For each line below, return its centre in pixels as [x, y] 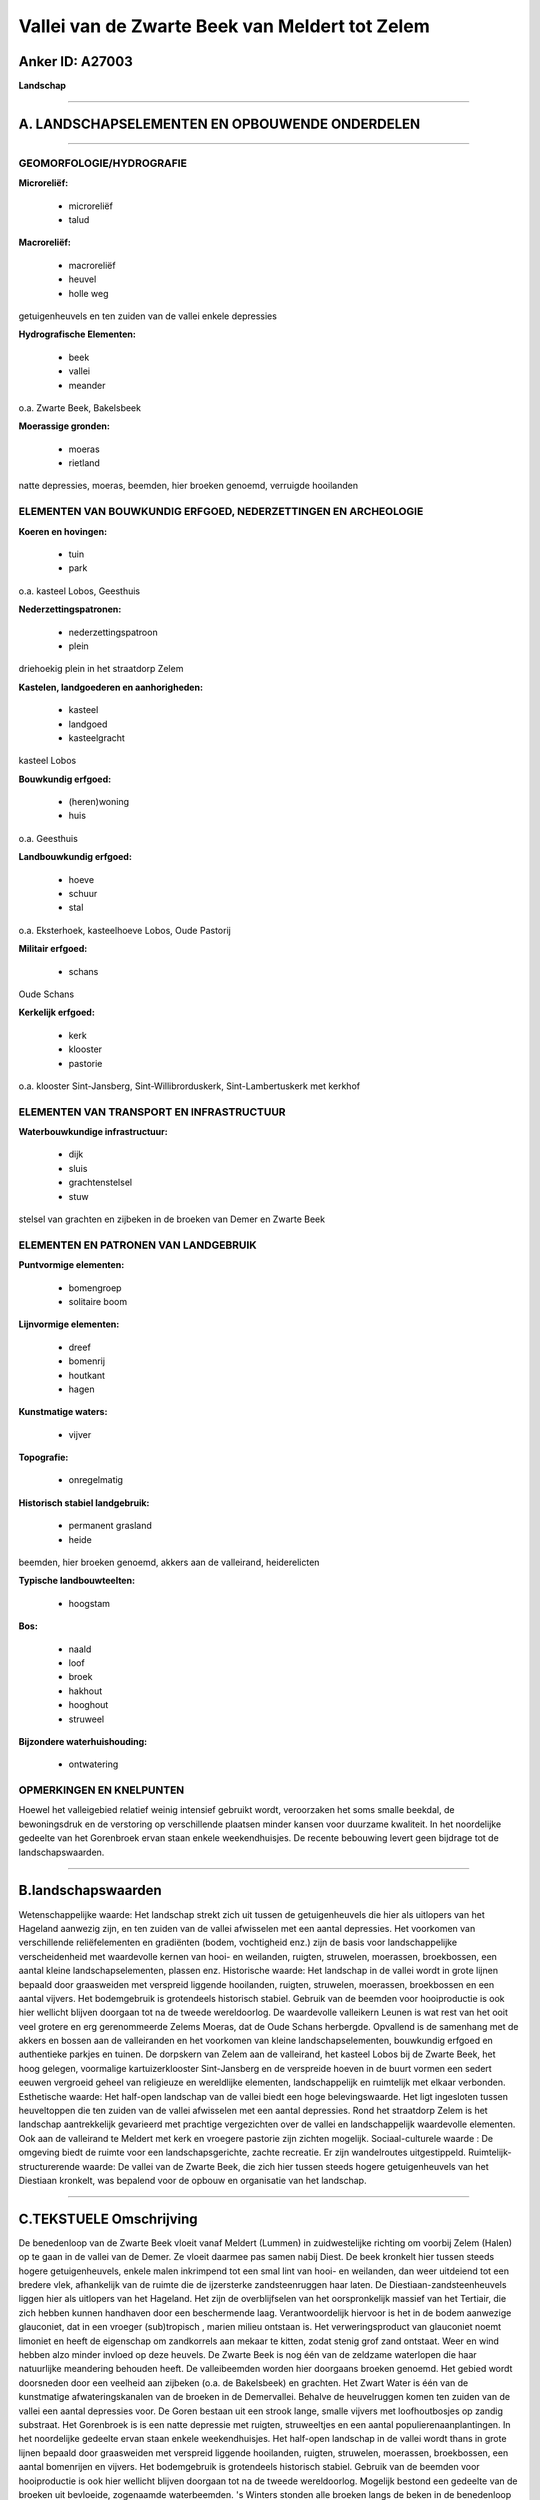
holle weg [88, 293]
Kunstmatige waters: [63, 1412]
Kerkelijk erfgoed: [56, 1012]
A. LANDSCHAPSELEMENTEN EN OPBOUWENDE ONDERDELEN [219, 123]
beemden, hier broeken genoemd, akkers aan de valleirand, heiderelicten [169, 1562]
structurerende [49, 2166]
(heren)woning [99, 802]
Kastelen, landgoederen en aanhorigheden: [111, 687]
